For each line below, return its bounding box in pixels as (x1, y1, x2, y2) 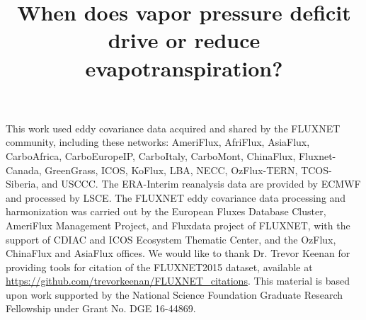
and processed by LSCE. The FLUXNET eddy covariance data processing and (6, 190, 346, 205)
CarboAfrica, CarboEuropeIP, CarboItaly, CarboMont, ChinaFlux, (6, 148, 296, 163)
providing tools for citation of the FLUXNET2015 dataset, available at (6, 259, 313, 274)
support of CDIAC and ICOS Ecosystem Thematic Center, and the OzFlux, (6, 232, 336, 246)
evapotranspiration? (85, 53, 283, 82)
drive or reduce (108, 25, 261, 55)
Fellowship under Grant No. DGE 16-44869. (6, 301, 196, 316)
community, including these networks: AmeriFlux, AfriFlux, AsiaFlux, (6, 135, 310, 149)
